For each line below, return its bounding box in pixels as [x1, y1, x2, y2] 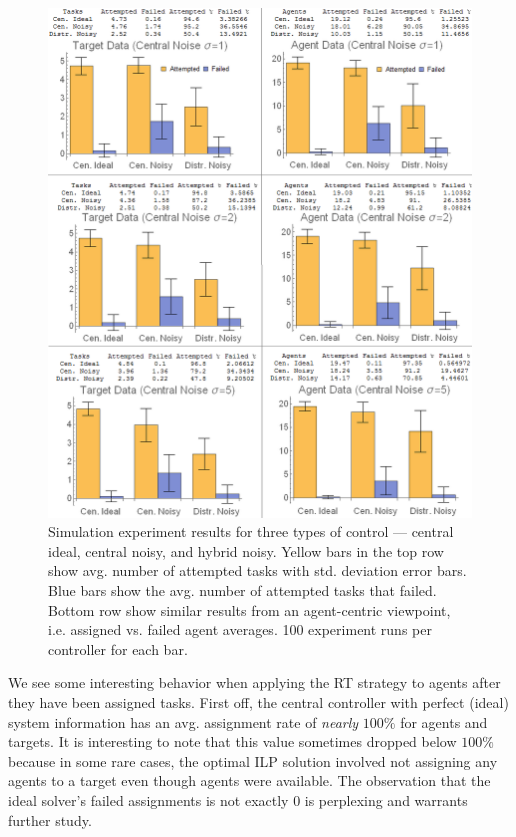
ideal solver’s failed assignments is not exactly [8, 789, 289, 810]
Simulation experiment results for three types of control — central [48, 521, 454, 542]
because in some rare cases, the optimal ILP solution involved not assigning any [8, 750, 498, 771]
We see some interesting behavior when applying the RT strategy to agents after [8, 672, 501, 693]
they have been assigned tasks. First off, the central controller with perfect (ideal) [8, 691, 509, 712]
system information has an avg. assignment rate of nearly [8, 711, 359, 732]
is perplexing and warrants [304, 789, 468, 810]
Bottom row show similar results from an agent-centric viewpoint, [48, 599, 451, 620]
